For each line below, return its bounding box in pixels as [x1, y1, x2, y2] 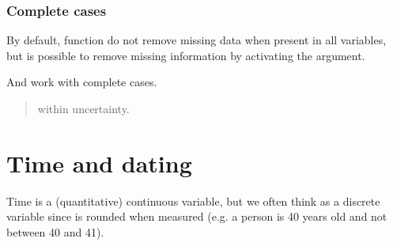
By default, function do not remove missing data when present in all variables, [6, 32, 387, 48]
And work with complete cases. [6, 74, 157, 90]
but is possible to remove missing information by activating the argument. [6, 47, 365, 63]
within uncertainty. [37, 100, 130, 116]
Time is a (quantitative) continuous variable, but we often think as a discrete [6, 192, 380, 209]
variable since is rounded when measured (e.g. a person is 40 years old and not [6, 208, 387, 225]
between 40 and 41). [6, 223, 104, 240]
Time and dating [6, 146, 192, 179]
